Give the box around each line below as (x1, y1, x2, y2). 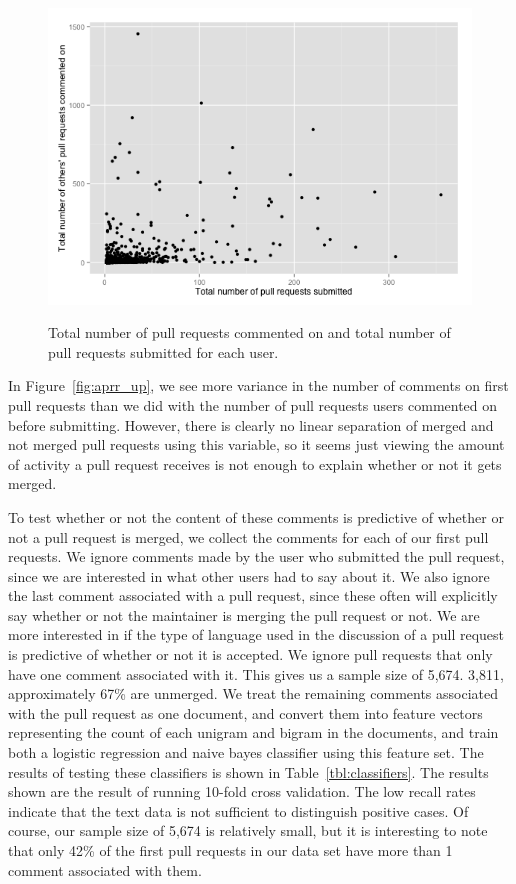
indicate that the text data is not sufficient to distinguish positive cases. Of (8, 800, 469, 821)
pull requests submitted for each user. (48, 341, 279, 362)
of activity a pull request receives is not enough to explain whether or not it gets (8, 453, 502, 474)
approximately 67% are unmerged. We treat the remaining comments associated (8, 683, 498, 704)
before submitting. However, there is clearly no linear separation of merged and (8, 414, 494, 435)
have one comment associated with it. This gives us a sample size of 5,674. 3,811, (8, 663, 504, 684)
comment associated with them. (8, 859, 202, 880)
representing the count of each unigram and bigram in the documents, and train (8, 722, 499, 743)
